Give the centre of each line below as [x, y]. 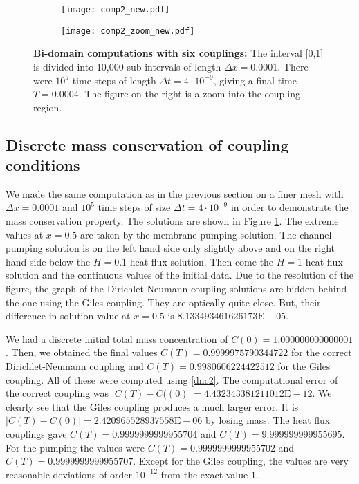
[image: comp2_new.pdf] [116, 10]
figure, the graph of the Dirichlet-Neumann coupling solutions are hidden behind [176, 289]
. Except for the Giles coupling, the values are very [241, 461]
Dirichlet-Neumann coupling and [75, 366]
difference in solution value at [68, 316]
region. [48, 107]
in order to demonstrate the [289, 207]
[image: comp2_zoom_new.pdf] [128, 31]
